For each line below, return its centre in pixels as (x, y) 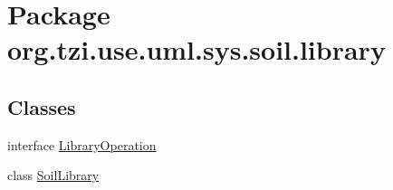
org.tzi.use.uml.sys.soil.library (196, 49)
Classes (42, 106)
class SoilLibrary (53, 175)
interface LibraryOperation (82, 144)
